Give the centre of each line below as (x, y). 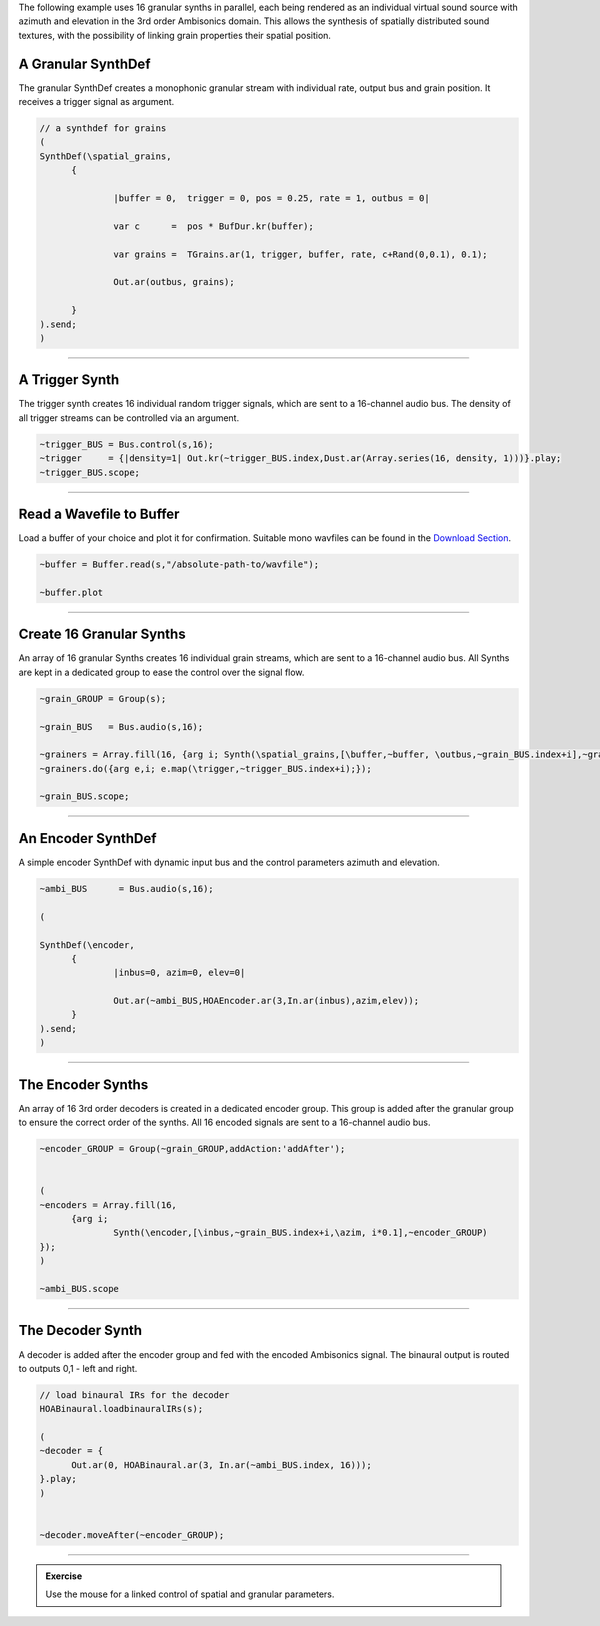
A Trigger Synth (69, 380)
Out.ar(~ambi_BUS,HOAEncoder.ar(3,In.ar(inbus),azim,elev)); (266, 1001)
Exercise (64, 1576)
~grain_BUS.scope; (84, 796)
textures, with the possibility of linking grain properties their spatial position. (175, 35)
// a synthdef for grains (103, 128)
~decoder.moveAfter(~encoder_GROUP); (132, 1534)
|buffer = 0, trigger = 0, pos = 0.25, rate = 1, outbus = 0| (271, 198)
